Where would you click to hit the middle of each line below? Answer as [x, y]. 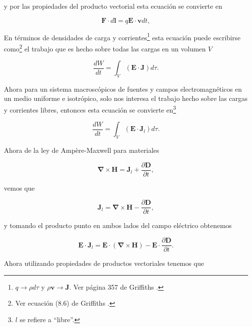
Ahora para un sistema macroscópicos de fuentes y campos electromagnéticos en [123, 89]
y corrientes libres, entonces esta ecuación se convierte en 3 [90, 109]
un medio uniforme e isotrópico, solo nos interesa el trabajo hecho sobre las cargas [126, 98]
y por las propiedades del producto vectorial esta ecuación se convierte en [113, 6]
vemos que [19, 188]
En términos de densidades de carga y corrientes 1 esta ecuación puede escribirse [122, 36]
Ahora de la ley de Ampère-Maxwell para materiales [82, 150]
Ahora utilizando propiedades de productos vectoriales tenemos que [104, 263]
